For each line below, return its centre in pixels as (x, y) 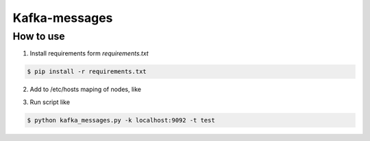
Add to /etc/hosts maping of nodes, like (86, 90)
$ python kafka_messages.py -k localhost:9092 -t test (121, 120)
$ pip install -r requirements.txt (87, 72)
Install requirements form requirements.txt (89, 53)
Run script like (50, 102)
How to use (39, 36)
